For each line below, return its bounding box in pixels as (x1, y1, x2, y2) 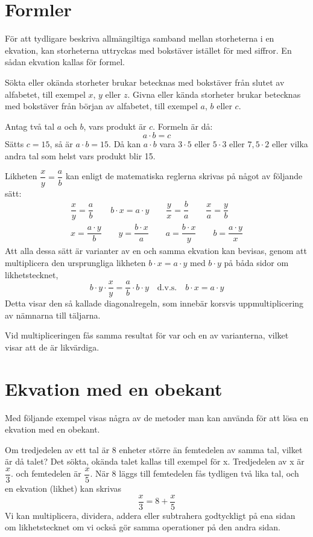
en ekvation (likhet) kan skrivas (5, 482, 122, 495)
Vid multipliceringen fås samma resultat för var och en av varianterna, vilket (5, 329, 289, 342)
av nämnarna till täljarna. (5, 308, 101, 321)
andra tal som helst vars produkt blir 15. (5, 149, 156, 162)
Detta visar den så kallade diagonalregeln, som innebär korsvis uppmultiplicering (5, 297, 304, 310)
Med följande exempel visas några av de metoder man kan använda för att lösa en (5, 411, 309, 424)
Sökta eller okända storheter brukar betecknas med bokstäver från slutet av (5, 75, 285, 88)
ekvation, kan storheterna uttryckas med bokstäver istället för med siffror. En (5, 43, 292, 56)
